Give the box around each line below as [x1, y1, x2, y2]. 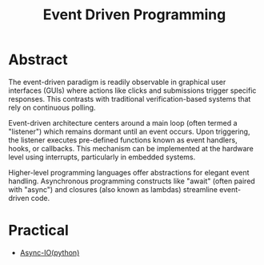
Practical [8, 222, 70, 239]
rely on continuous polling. [8, 102, 96, 112]
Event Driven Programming [42, 6, 226, 24]
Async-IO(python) [19, 247, 80, 257]
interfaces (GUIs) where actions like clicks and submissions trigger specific [8, 86, 257, 95]
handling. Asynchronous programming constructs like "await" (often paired [8, 176, 256, 186]
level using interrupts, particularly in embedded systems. [8, 152, 196, 162]
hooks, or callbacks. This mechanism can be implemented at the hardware [8, 143, 254, 153]
